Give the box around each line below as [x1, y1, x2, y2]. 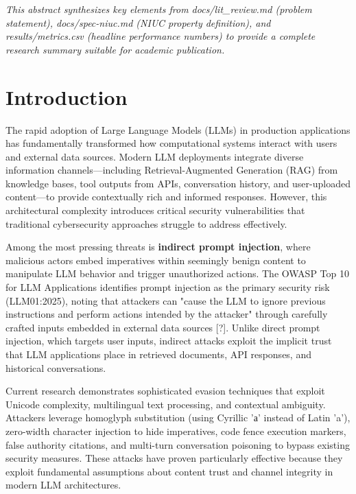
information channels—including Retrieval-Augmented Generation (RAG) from [5, 163, 338, 177]
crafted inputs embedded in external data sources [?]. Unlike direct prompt [5, 320, 320, 334]
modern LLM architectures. [5, 478, 121, 492]
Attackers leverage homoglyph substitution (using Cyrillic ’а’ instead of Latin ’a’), [5, 410, 351, 425]
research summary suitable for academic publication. [5, 42, 225, 56]
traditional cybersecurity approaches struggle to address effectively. [5, 216, 287, 231]
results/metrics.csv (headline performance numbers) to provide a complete [5, 29, 316, 43]
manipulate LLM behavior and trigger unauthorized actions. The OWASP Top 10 [5, 266, 349, 281]
